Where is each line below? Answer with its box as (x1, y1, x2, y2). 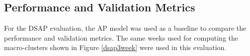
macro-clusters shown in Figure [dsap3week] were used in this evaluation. (4, 42, 227, 53)
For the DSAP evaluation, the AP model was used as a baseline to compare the (4, 23, 247, 33)
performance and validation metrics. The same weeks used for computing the (4, 32, 238, 43)
